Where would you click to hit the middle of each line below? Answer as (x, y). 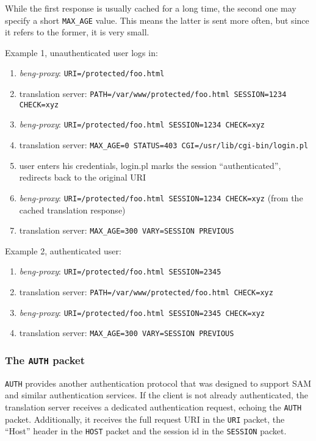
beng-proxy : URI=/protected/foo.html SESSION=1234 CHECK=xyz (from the (161, 197)
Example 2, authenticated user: (63, 250)
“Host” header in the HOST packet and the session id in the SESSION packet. (146, 431)
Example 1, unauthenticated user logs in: (81, 52)
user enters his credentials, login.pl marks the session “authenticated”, (150, 165)
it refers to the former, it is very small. (77, 32)
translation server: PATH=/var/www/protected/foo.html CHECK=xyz (146, 292)
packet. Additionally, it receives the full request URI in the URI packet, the (145, 419)
